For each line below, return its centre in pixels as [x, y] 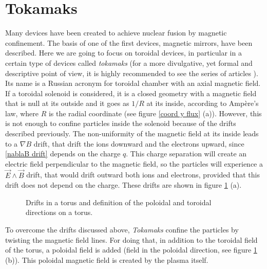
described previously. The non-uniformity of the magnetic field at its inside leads [132, 133]
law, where [22, 113]
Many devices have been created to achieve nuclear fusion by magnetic [116, 33]
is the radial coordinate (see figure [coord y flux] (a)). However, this [155, 113]
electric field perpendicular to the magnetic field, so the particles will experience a [134, 163]
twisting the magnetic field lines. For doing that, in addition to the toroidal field [131, 239]
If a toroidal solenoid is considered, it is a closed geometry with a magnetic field [131, 93]
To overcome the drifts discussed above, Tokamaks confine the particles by [122, 230]
